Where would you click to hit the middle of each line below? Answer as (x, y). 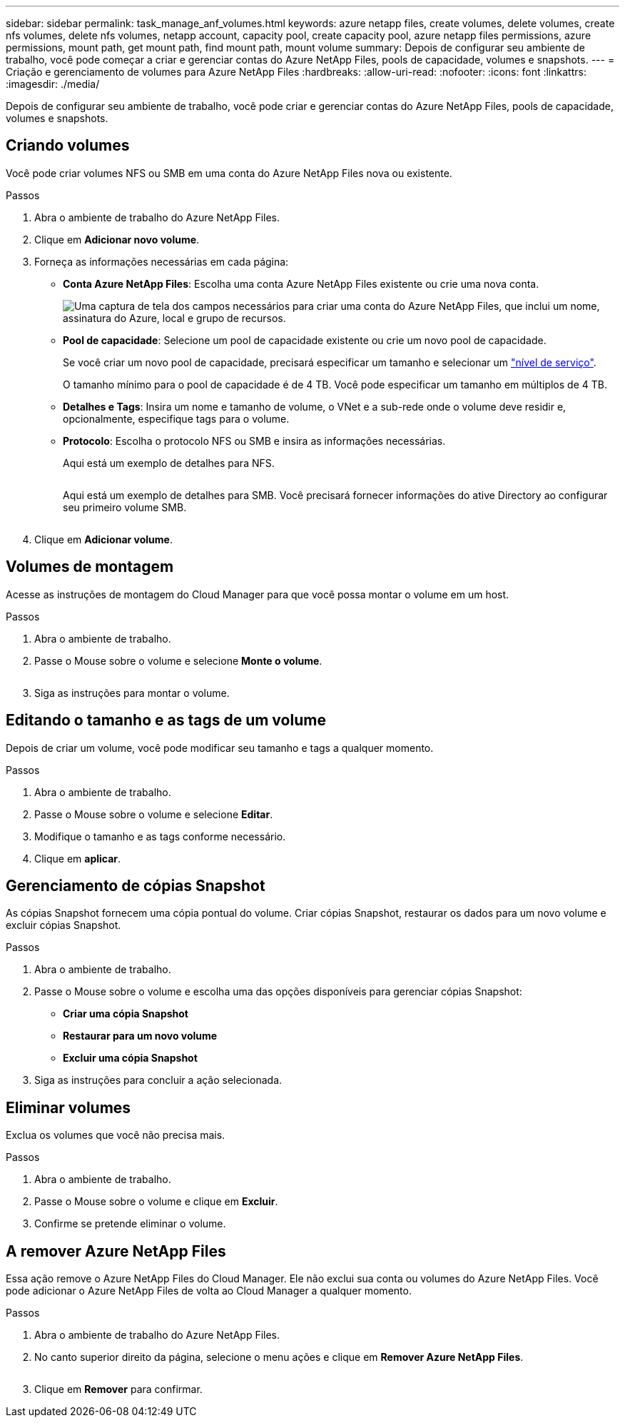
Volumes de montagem (90, 567)
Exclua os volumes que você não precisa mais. (116, 1135)
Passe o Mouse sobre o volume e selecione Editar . (154, 814)
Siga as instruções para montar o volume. (132, 693)
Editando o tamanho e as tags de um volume (166, 720)
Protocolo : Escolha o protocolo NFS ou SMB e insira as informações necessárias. (254, 441)
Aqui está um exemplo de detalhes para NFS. (169, 463)
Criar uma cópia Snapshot (126, 1014)
